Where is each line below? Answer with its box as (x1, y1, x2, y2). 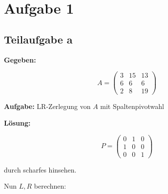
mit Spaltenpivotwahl (100, 101, 164, 111)
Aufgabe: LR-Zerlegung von (4, 101, 91, 111)
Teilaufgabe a (4, 31, 73, 46)
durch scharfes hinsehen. (4, 164, 77, 174)
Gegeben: (4, 54, 36, 65)
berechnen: (34, 181, 66, 191)
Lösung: (4, 117, 31, 128)
